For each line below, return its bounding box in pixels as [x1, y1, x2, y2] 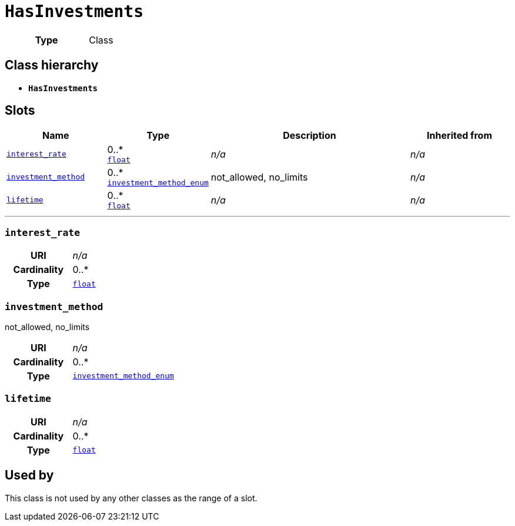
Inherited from [427, 129, 492, 142]
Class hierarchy [5, 58, 99, 73]
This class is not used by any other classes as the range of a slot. [5, 492, 257, 503]
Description [283, 129, 336, 142]
